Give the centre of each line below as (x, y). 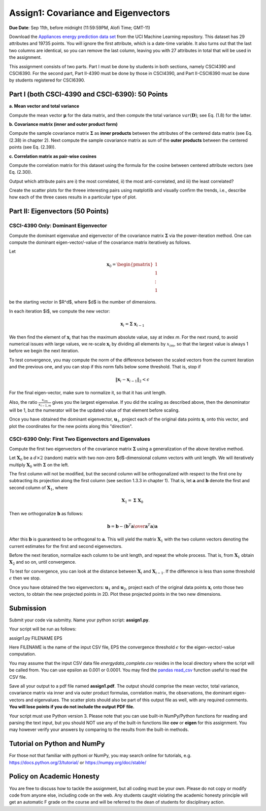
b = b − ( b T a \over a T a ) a (132, 526)
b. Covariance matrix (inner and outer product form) (63, 124)
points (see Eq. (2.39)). (33, 147)
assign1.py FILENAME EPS (36, 638)
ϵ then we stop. (25, 578)
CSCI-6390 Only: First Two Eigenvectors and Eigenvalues (80, 439)
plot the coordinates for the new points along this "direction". (71, 426)
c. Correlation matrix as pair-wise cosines (53, 156)
